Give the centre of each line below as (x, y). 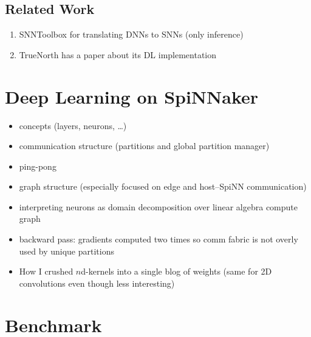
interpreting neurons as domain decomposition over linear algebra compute (159, 206)
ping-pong (38, 166)
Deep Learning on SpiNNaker (132, 96)
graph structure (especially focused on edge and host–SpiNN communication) (163, 186)
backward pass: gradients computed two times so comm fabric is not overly (159, 239)
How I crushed (46, 271)
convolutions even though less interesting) (97, 283)
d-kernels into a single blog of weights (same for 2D (176, 271)
